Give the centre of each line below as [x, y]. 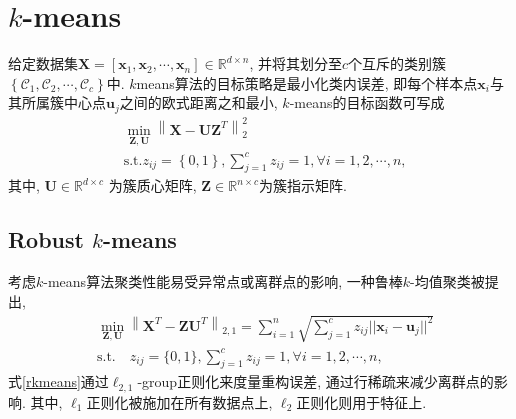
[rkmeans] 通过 [65, 381]
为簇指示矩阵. [303, 185]
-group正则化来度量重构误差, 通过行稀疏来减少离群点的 [315, 381]
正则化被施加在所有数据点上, [179, 401]
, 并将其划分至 [295, 63]
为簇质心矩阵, [152, 185]
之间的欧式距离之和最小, [198, 102]
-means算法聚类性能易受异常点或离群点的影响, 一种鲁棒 [223, 281]
